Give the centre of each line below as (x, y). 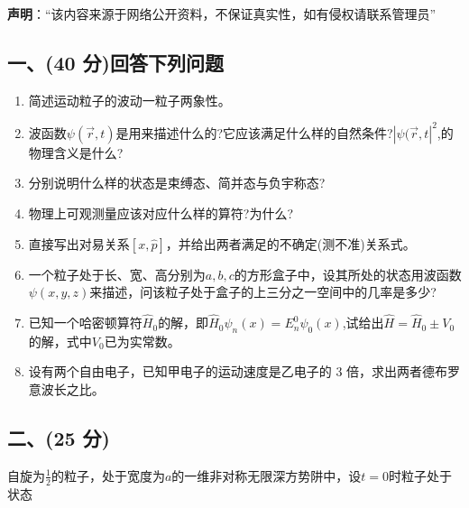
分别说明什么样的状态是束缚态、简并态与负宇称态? (177, 183)
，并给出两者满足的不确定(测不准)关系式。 (290, 243)
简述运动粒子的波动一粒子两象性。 (129, 100)
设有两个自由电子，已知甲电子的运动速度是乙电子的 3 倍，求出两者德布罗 (244, 371)
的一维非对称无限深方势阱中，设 (267, 475)
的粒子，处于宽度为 (108, 475)
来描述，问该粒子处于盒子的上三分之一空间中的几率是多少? (263, 292)
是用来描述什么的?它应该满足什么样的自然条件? (254, 132)
